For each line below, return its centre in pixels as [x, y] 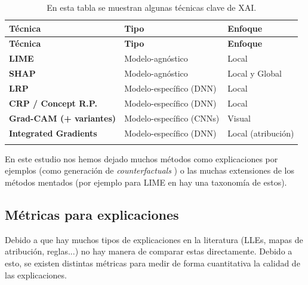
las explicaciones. [36, 275]
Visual [239, 118]
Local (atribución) [261, 133]
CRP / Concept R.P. [53, 103]
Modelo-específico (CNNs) [172, 118]
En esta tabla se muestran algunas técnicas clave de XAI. [152, 7]
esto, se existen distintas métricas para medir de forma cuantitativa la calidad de [153, 263]
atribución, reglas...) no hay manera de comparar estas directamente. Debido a [149, 251]
